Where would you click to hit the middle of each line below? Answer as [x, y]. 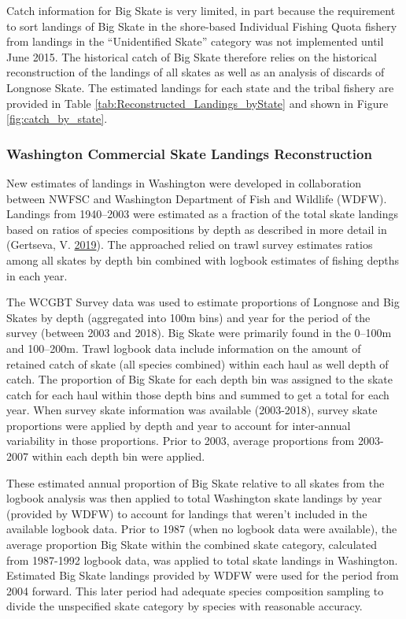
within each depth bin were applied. [118, 456]
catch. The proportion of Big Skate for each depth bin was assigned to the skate [199, 379]
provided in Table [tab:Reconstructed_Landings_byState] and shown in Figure [197, 103]
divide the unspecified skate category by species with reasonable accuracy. [185, 606]
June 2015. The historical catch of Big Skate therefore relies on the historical [192, 56]
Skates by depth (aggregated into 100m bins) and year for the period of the [188, 317]
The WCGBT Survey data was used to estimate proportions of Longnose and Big [203, 302]
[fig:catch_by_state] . [57, 119]
